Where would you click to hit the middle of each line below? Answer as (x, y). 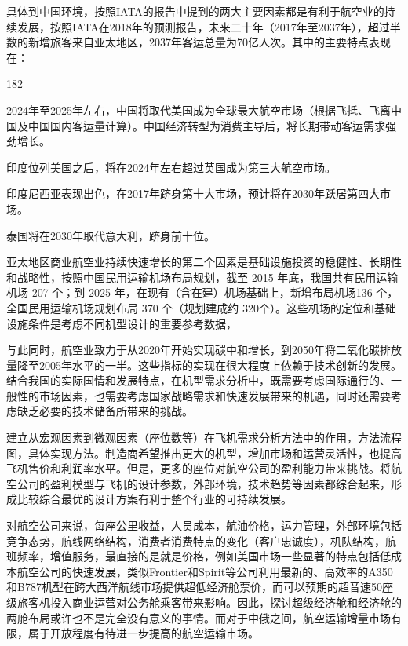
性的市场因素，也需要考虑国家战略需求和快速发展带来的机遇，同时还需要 (204, 395)
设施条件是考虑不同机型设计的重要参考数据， (122, 323)
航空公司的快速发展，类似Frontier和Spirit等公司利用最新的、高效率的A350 (205, 571)
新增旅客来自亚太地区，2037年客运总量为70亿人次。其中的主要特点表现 (209, 42)
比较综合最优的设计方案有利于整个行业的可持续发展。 (154, 499)
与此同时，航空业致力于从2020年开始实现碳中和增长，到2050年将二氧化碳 (193, 350)
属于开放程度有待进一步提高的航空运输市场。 (143, 633)
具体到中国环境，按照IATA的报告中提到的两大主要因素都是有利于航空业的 (195, 11)
